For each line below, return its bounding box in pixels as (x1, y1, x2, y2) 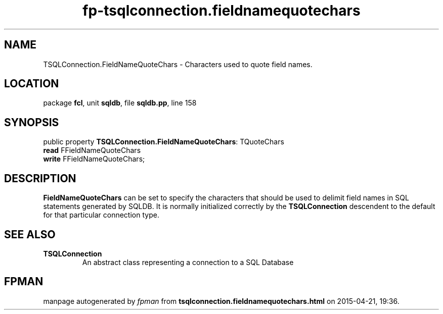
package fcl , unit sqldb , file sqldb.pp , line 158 (43, 98, 197, 108)
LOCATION (4, 77, 59, 90)
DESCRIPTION (4, 172, 76, 185)
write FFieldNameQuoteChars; (43, 154, 145, 164)
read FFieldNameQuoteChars (43, 146, 141, 155)
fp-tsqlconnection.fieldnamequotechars (82, 2, 361, 19)
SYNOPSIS (4, 116, 59, 129)
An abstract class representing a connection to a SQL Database (82, 257, 294, 267)
